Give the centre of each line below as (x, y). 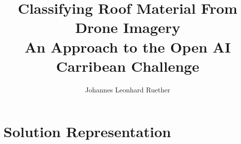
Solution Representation (87, 131)
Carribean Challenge (128, 66)
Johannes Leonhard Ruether (128, 89)
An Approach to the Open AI (128, 46)
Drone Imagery (128, 27)
